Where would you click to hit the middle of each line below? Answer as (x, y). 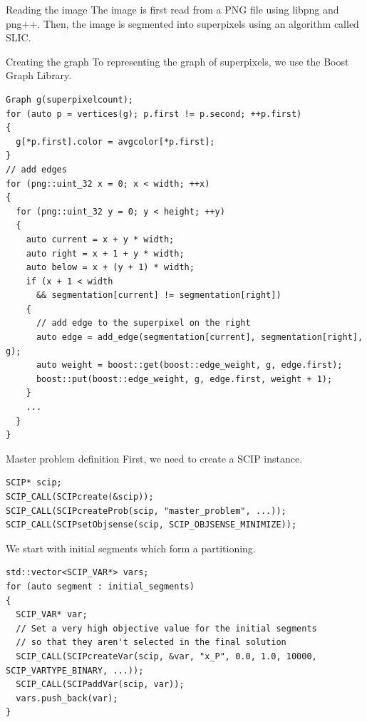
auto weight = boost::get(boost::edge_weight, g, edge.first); (189, 365)
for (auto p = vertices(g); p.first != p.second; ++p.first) (154, 114)
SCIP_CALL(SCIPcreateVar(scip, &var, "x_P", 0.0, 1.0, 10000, (166, 656)
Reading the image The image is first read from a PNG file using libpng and (172, 9)
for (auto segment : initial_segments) (100, 586)
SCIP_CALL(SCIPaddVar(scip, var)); (100, 685)
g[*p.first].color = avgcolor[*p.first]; (115, 141)
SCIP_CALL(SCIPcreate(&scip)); (80, 497)
